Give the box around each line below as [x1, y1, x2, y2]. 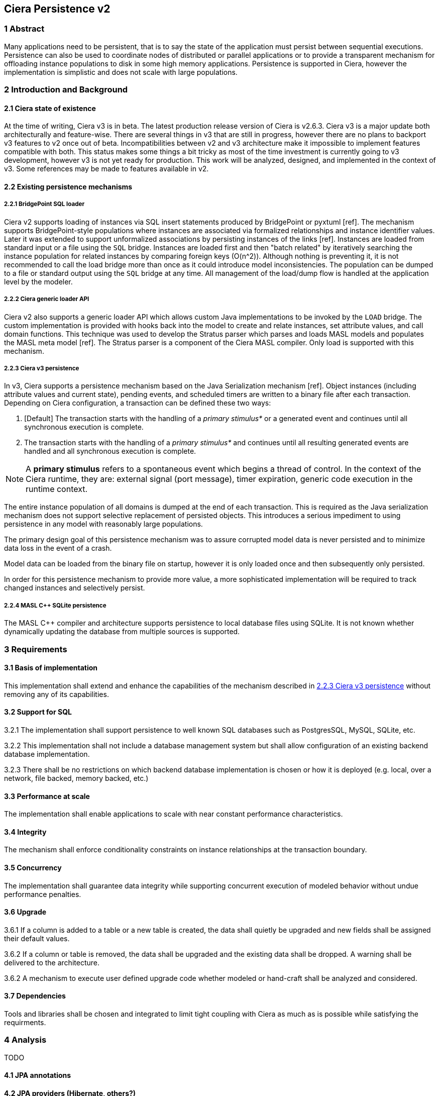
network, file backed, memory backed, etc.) [4, 773, 149, 782]
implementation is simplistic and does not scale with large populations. [4, 67, 238, 76]
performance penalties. [4, 889, 81, 899]
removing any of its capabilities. [4, 689, 109, 699]
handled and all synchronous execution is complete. [24, 447, 196, 456]
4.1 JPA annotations [4, 1071, 71, 1080]
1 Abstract [4, 24, 45, 34]
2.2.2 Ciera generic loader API [4, 295, 89, 303]
